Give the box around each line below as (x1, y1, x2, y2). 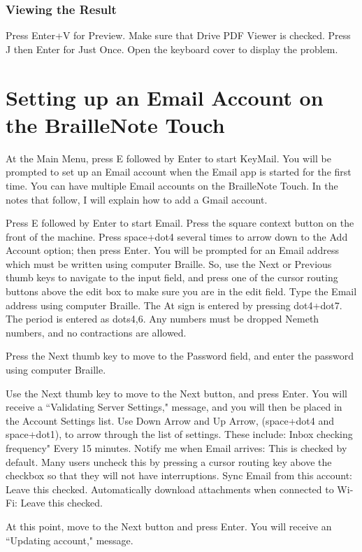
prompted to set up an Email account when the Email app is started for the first (6, 164, 352, 179)
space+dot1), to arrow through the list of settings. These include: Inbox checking (6, 427, 353, 441)
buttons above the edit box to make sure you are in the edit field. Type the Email (6, 284, 357, 299)
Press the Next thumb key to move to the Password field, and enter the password (6, 348, 354, 363)
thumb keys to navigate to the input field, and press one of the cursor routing (6, 270, 338, 285)
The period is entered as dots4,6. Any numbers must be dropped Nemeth (6, 311, 319, 326)
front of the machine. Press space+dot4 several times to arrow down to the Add (6, 229, 348, 243)
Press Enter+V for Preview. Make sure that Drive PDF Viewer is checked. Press (6, 28, 351, 43)
